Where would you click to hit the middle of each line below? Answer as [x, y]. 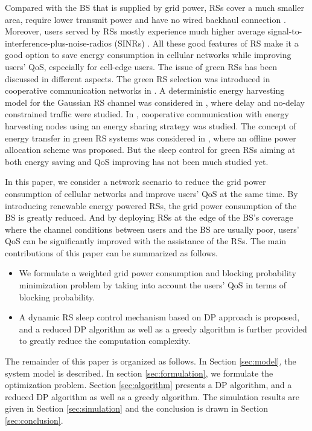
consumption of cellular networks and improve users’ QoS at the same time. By [151, 193]
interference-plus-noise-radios [58, 43]
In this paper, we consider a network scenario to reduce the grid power [135, 182]
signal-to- [285, 31]
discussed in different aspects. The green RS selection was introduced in [138, 78]
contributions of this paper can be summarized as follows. [111, 252]
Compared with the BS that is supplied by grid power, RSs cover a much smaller [154, 7]
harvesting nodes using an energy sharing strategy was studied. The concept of [151, 125]
